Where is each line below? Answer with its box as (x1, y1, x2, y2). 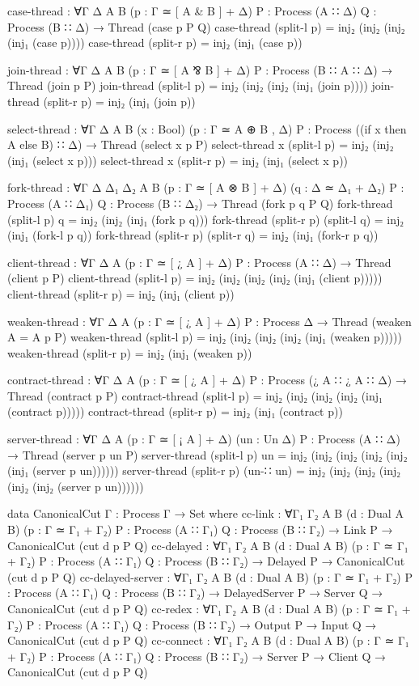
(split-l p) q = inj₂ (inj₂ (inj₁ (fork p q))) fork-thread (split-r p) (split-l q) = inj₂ (7, 210, 404, 227)
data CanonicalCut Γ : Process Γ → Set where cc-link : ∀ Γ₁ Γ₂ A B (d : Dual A (7, 505, 404, 522)
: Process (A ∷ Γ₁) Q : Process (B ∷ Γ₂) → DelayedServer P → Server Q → (7, 584, 383, 601)
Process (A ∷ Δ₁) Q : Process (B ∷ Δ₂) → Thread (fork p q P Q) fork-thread (7, 194, 393, 211)
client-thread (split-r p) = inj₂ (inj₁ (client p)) (7, 285, 235, 302)
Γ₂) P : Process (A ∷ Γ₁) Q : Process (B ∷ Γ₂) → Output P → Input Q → (7, 616, 377, 633)
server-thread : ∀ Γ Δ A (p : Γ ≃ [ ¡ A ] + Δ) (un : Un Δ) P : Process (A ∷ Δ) (7, 430, 400, 447)
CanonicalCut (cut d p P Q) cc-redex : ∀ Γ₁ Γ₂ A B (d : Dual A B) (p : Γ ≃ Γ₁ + (7, 600, 411, 616)
